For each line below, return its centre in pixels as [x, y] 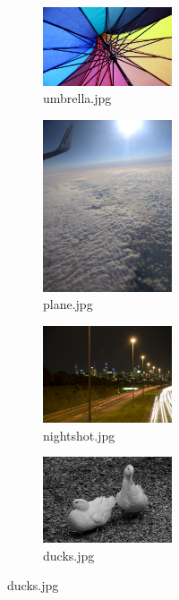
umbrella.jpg [77, 98]
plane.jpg [68, 304]
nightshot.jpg [79, 435]
